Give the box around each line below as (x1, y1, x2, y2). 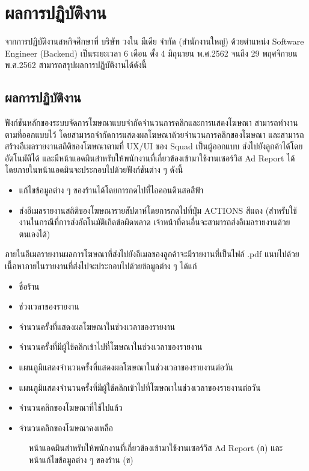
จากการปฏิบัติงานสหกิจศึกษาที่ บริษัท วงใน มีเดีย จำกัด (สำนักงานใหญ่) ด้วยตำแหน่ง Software (5, 35, 304, 48)
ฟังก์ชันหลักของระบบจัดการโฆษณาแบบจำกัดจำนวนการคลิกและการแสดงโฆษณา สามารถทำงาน (5, 116, 298, 129)
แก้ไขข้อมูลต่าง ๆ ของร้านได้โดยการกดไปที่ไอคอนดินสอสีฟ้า (19, 184, 203, 196)
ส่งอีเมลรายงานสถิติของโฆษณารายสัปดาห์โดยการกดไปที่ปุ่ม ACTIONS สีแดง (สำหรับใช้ (19, 204, 297, 216)
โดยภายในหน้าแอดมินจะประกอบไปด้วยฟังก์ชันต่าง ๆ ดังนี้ (5, 163, 183, 176)
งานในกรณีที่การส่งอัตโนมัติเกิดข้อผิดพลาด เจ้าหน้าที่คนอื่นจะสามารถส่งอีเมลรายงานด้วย (19, 216, 290, 228)
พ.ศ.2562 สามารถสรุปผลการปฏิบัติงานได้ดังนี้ (5, 58, 147, 71)
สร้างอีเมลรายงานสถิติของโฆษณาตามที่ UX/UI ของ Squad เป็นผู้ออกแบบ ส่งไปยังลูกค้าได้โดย (5, 140, 303, 152)
